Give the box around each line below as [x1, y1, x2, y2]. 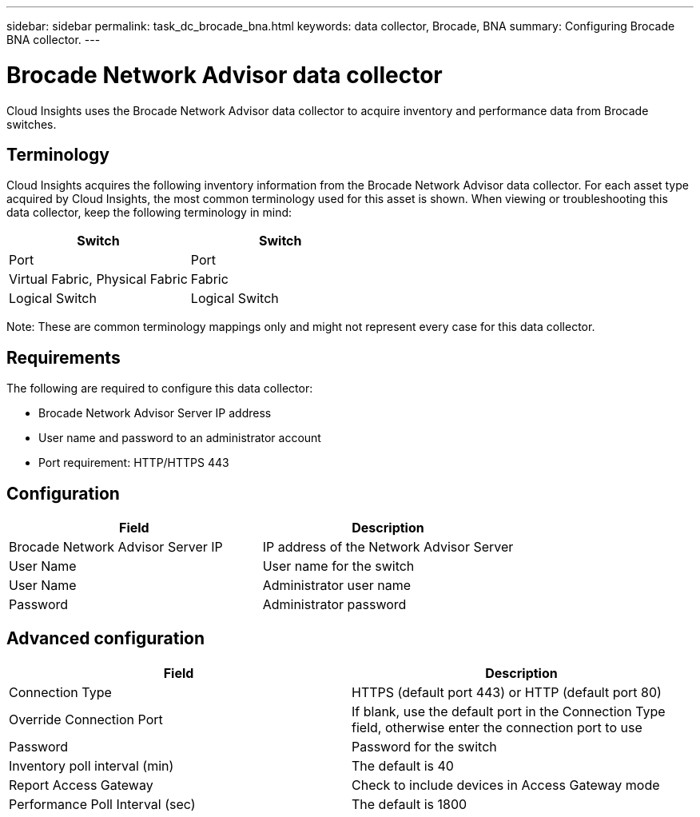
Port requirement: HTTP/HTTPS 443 [38, 456, 229, 470]
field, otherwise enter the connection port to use [352, 719, 642, 735]
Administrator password [262, 596, 407, 613]
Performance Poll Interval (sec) [9, 795, 196, 812]
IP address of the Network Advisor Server [262, 539, 514, 556]
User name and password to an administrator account [38, 431, 321, 445]
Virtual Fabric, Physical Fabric [9, 271, 188, 288]
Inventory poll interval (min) [9, 757, 174, 774]
